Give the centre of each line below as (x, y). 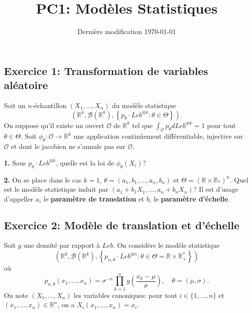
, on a (66, 304)
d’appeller (19, 198)
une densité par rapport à (62, 245)
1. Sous (15, 162)
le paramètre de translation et (94, 198)
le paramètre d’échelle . (192, 198)
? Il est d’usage (216, 189)
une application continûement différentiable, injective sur (158, 136)
